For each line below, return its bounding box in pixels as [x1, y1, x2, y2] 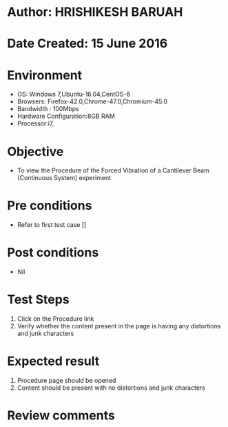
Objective [7, 143, 64, 159]
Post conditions [7, 245, 99, 261]
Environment [7, 67, 83, 83]
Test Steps [7, 292, 70, 308]
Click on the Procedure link [17, 315, 94, 323]
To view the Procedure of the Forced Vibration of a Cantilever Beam [17, 166, 210, 175]
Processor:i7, [17, 119, 54, 128]
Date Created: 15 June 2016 [7, 36, 168, 52]
